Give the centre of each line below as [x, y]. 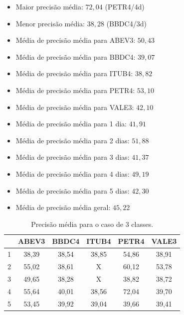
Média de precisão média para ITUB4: [74, 73]
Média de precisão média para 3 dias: [73, 157]
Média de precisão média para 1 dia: [71, 124]
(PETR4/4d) [125, 6]
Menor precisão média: [50, 23]
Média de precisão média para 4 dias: [73, 173]
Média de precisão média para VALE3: [75, 107]
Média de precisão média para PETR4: [75, 90]
